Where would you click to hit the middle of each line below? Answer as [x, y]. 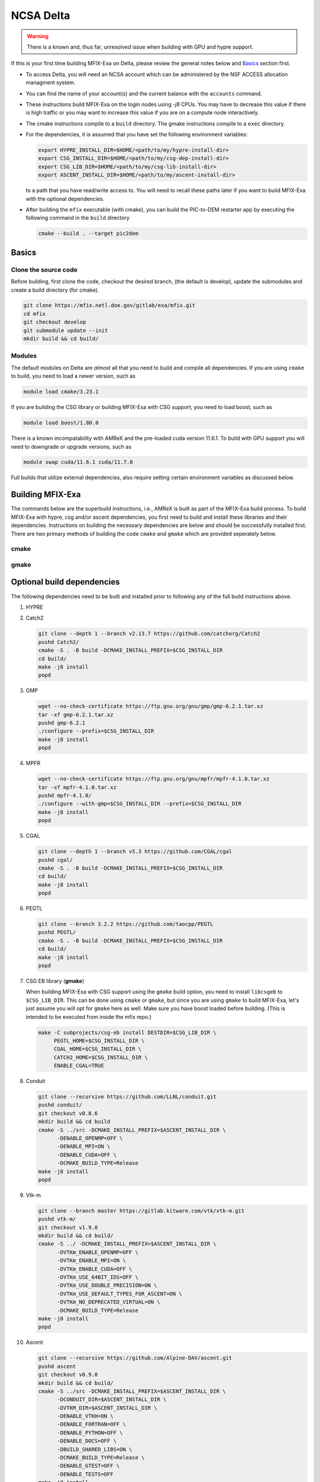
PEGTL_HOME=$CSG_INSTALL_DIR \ [99, 1041]
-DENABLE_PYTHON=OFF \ [90, 1433]
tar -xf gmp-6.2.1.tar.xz [76, 715]
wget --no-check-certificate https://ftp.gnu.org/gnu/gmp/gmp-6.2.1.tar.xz [151, 706]
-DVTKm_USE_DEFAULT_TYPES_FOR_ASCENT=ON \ [120, 1293]
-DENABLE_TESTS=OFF [85, 1474]
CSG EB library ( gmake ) [55, 980]
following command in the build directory [78, 218]
